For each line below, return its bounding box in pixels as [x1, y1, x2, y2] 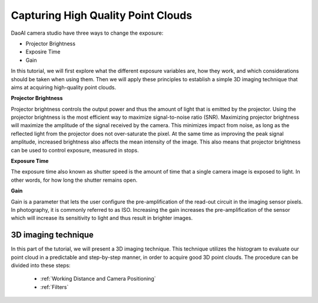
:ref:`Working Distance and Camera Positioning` [40, 275, 156, 282]
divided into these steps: [11, 262, 71, 269]
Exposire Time [25, 48, 61, 55]
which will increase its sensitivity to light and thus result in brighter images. [11, 215, 193, 222]
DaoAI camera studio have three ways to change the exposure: [11, 29, 164, 36]
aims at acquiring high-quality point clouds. [11, 84, 117, 91]
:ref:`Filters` [40, 283, 69, 291]
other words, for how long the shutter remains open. [11, 177, 138, 184]
